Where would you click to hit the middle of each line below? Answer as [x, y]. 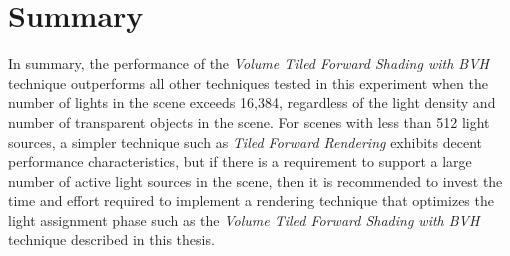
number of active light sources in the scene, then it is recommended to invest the [255, 180]
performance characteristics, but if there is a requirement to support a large [240, 161]
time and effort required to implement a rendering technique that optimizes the [251, 200]
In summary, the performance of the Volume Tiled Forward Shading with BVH [248, 63]
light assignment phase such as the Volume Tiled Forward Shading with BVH [244, 219]
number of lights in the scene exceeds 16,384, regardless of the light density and [252, 102]
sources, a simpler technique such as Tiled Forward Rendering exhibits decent [245, 141]
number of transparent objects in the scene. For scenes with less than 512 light [249, 121]
